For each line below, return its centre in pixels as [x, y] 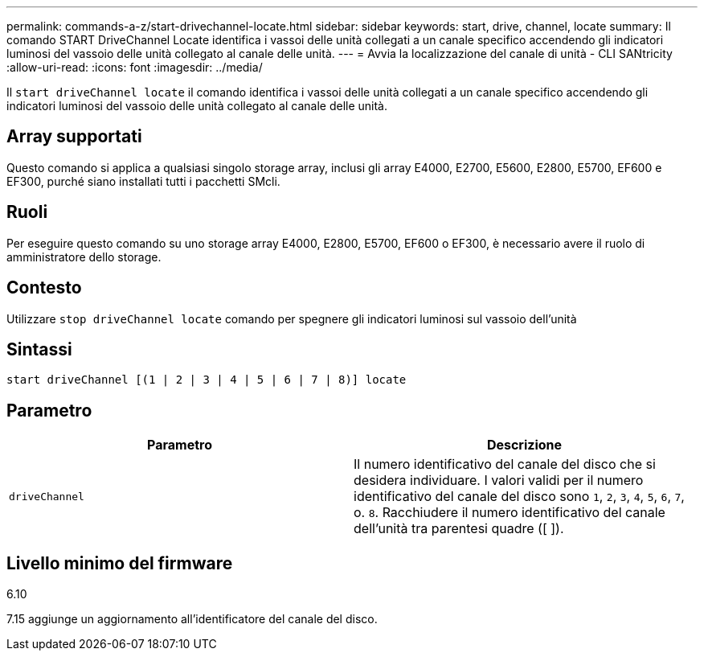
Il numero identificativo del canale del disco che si [505, 464]
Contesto [44, 288]
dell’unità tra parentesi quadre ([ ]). [459, 529]
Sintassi [39, 349]
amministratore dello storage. [84, 257]
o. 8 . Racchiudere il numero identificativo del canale [510, 513]
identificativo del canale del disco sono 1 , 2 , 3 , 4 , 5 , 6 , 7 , [519, 497]
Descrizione [524, 445]
